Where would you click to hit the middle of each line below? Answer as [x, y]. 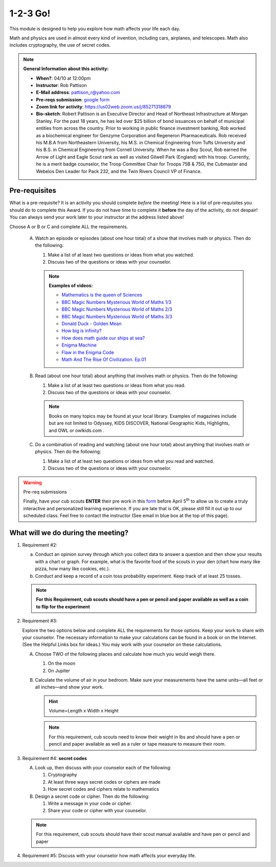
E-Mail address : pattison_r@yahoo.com [78, 93]
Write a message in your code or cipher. [90, 803]
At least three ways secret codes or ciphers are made [104, 782]
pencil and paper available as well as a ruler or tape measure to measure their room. [137, 744]
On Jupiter [59, 670]
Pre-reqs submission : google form [73, 99]
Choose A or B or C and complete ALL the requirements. [69, 226]
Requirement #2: [40, 545]
